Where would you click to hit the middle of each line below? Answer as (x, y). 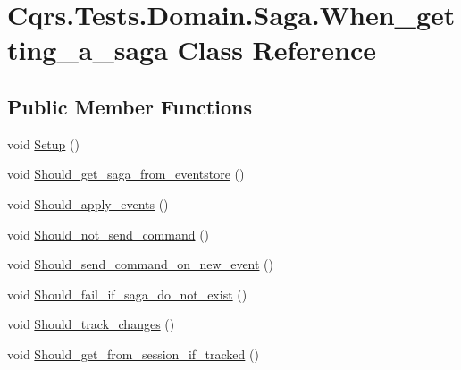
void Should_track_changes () (91, 324)
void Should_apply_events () (88, 203)
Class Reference (277, 50)
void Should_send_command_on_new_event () (141, 264)
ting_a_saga (88, 50)
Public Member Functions (130, 106)
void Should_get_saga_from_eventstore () (126, 174)
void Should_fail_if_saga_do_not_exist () (127, 294)
